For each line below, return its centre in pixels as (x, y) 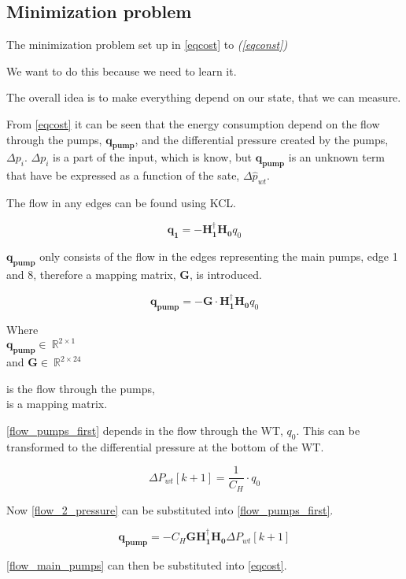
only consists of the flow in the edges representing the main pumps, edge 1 (219, 256)
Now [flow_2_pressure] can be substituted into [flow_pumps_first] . (170, 509)
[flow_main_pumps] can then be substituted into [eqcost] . (147, 564)
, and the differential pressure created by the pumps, (262, 139)
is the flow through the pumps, (81, 388)
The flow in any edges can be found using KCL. (122, 202)
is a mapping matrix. (57, 404)
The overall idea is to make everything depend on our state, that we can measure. (204, 97)
